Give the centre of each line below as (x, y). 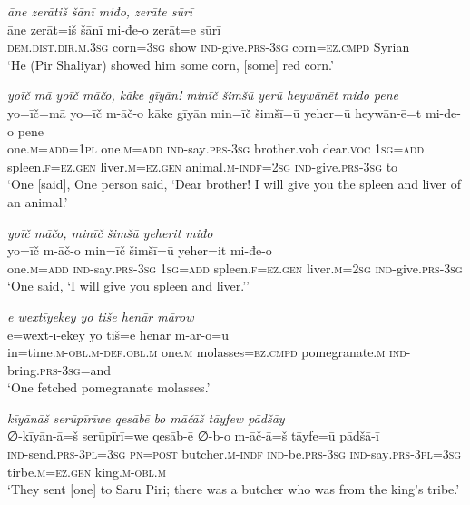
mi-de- (443, 112)
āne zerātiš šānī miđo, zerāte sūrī (100, 11)
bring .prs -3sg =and (59, 369)
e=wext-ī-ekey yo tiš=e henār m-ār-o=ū (118, 334)
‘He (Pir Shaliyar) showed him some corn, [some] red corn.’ (171, 64)
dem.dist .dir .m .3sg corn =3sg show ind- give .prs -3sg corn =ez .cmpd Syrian (209, 47)
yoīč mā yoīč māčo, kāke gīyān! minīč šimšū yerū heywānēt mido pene (203, 95)
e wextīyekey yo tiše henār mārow (101, 316)
